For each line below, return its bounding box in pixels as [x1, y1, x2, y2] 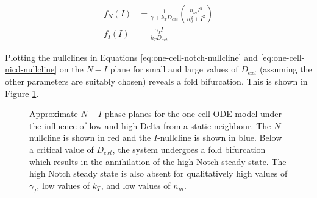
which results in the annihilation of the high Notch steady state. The [29, 155, 287, 168]
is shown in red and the [63, 131, 151, 144]
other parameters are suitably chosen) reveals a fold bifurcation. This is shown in [5, 74, 308, 87]
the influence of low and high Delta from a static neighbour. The [29, 119, 271, 132]
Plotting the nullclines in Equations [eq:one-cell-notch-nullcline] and [5, 51, 258, 63]
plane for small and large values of [110, 63, 238, 76]
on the [59, 63, 84, 76]
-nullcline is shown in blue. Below [157, 131, 282, 144]
